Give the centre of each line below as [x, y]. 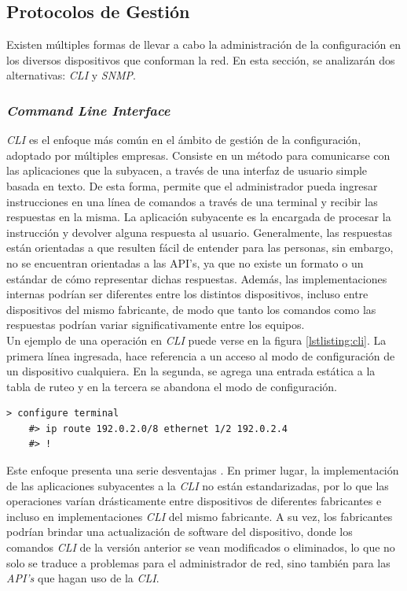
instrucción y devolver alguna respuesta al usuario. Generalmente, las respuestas [199, 232]
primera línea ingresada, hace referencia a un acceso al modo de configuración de [201, 355]
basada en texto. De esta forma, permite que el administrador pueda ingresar [192, 185]
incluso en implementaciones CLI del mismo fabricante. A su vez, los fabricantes [200, 516]
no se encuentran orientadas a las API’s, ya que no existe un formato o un [185, 262]
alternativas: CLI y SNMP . [71, 75]
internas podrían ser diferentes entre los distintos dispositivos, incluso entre [187, 294]
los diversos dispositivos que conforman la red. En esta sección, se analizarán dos [201, 59]
